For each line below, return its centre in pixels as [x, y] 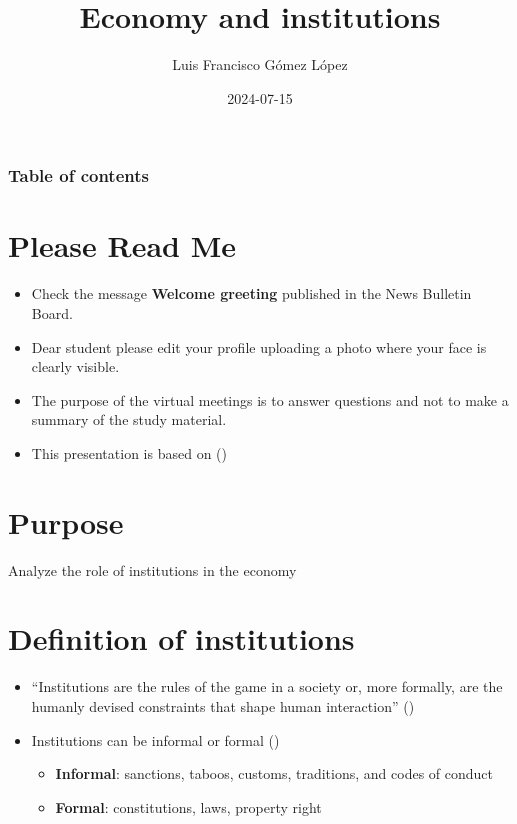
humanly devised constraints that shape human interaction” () [223, 705]
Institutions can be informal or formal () [155, 739]
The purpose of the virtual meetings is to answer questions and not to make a [270, 399]
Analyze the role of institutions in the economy [152, 569]
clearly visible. [75, 366]
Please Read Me [122, 245]
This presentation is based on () [129, 452]
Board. [52, 312]
